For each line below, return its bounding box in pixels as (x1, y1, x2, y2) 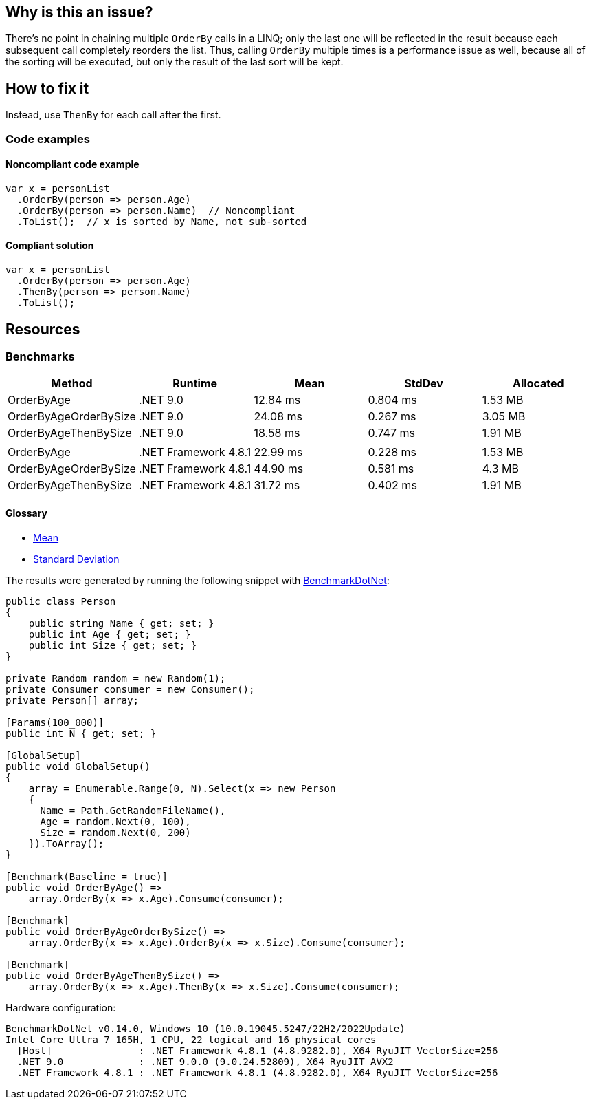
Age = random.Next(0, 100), (40, 815, 191, 827)
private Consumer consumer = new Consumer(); (5, 683, 255, 695)
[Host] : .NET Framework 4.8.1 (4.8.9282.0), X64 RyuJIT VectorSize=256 (16, 1044, 498, 1056)
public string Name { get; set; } (28, 617, 214, 629)
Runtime (172, 376, 218, 391)
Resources (5, 320, 80, 338)
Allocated (513, 376, 564, 391)
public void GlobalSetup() (5, 760, 150, 772)
